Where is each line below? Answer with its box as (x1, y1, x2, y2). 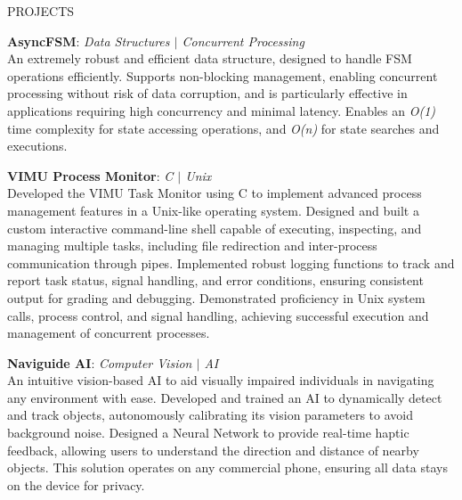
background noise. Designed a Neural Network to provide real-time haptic (7, 423, 409, 442)
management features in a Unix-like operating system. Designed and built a (7, 201, 419, 219)
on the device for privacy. (7, 475, 145, 494)
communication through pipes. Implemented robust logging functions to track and (7, 253, 455, 272)
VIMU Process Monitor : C (7, 166, 174, 184)
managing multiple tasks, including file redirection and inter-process (7, 236, 377, 255)
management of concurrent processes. (7, 324, 210, 342)
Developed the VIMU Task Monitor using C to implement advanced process (7, 184, 422, 202)
